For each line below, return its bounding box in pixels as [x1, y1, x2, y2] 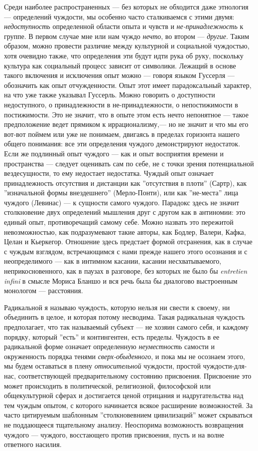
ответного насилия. [4, 439, 62, 450]
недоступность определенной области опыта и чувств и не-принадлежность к [4, 21, 244, 31]
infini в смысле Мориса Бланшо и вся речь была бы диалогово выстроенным [4, 275, 238, 286]
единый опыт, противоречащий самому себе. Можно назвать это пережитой [4, 217, 234, 227]
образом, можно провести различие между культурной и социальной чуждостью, [4, 40, 250, 51]
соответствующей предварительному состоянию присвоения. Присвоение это [18, 370, 252, 381]
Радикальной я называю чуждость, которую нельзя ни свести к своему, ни [4, 302, 230, 312]
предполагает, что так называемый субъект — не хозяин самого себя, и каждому [4, 322, 249, 332]
